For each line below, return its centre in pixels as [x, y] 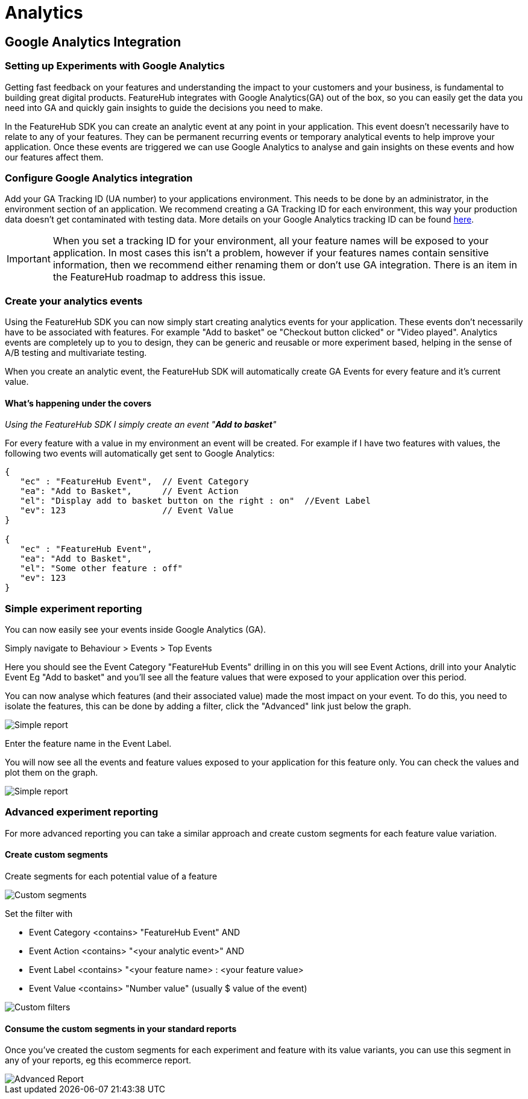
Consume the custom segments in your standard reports [121, 1028]
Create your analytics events [74, 301]
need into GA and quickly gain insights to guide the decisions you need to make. [164, 107]
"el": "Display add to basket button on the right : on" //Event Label [195, 501]
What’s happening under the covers [78, 403]
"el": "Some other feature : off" [102, 569]
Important [29, 259]
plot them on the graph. [52, 773]
